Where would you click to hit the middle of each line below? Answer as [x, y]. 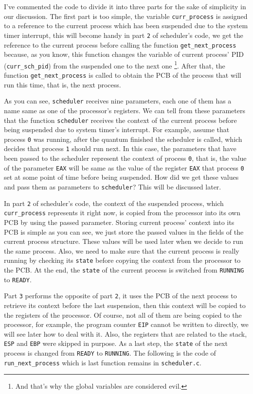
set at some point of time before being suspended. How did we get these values [121, 177]
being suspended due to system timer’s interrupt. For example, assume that [117, 129]
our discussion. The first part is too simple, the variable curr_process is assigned [126, 16]
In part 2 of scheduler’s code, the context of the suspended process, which [114, 203]
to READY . [18, 279]
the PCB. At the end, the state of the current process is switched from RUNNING [124, 270]
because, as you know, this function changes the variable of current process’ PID [124, 54]
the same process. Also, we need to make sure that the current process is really [122, 250]
